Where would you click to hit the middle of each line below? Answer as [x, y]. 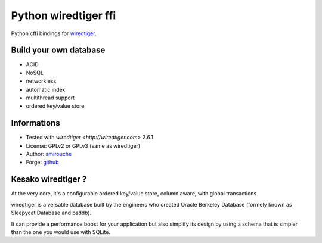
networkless [41, 81]
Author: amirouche [49, 154]
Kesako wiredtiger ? [49, 180]
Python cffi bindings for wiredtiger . [54, 33]
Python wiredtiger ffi [64, 15]
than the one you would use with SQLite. [61, 232]
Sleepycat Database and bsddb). [51, 213]
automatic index [46, 89]
